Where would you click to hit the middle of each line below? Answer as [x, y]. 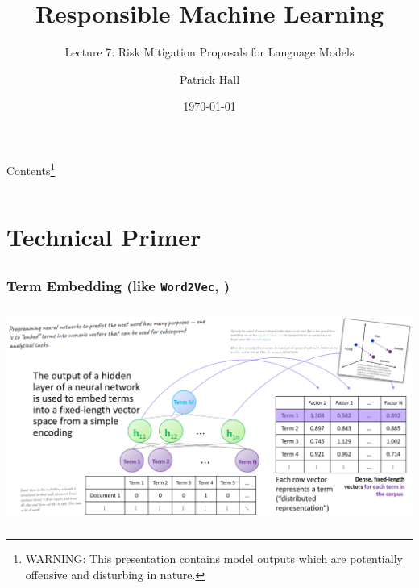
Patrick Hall [209, 79]
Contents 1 [31, 169]
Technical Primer [104, 237]
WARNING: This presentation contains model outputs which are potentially [214, 559]
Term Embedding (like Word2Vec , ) [118, 285]
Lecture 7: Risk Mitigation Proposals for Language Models [209, 52]
